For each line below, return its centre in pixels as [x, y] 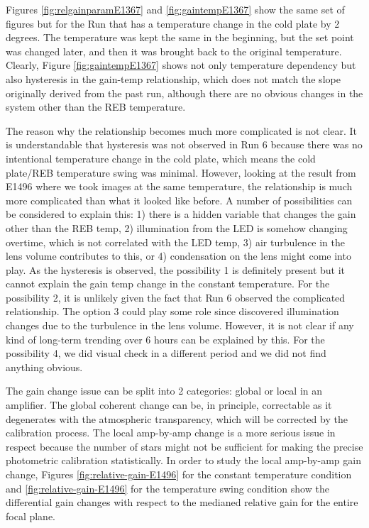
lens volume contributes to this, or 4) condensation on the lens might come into [178, 256]
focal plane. [31, 516]
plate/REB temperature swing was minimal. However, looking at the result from [181, 172]
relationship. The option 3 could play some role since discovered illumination [172, 311]
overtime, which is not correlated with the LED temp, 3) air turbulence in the [176, 242]
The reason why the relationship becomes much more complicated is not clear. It [182, 130]
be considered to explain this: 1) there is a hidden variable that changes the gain [181, 214]
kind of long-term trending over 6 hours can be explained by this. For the [165, 339]
